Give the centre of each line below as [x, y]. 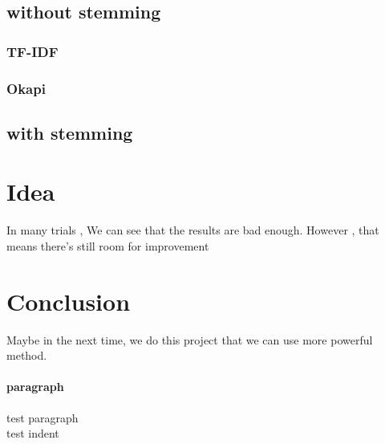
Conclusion [69, 301]
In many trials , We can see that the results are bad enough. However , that [193, 230]
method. [27, 355]
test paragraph [43, 417]
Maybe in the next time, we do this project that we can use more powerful [190, 339]
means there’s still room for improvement [108, 245]
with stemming [70, 132]
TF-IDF [32, 51]
